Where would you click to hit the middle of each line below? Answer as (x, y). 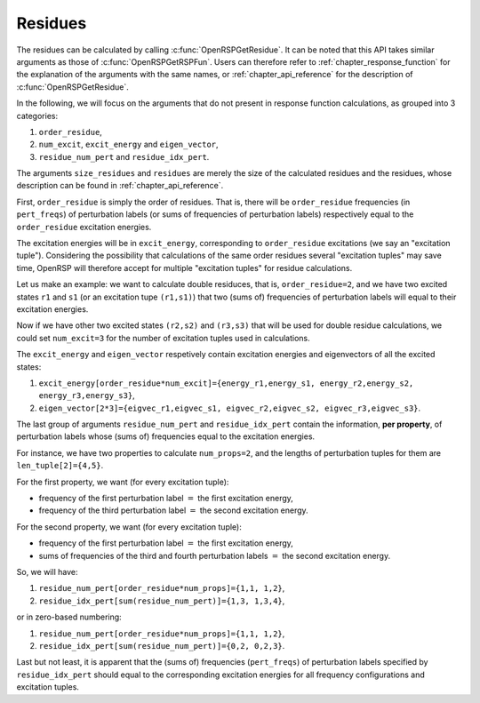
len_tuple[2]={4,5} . (60, 466)
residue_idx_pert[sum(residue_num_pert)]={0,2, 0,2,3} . (162, 645)
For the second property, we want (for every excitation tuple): (129, 527)
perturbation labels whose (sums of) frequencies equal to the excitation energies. (166, 436)
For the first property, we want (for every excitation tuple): (123, 482)
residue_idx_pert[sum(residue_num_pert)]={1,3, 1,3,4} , (162, 601)
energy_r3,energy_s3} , (87, 395)
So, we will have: (47, 572)
